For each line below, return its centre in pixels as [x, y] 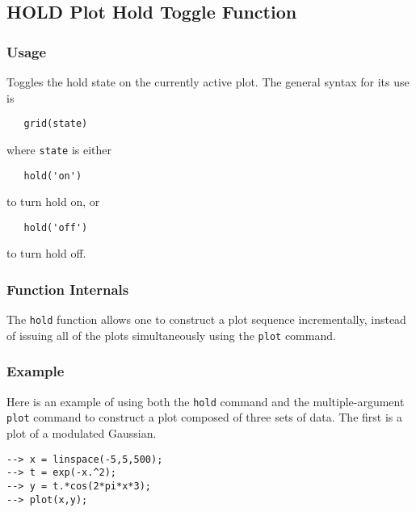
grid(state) [56, 124]
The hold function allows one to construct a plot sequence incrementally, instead [206, 319]
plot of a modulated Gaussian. [82, 433]
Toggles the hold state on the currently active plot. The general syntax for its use [208, 82]
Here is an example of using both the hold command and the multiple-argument [206, 401]
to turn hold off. [46, 253]
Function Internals [68, 289]
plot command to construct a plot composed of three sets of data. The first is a [204, 417]
